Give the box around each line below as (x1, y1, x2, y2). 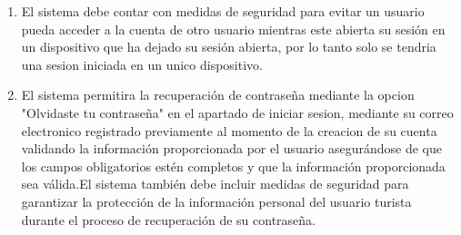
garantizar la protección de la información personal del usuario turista (21, 191, 412, 211)
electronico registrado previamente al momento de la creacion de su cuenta (21, 121, 437, 140)
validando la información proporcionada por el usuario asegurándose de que (21, 139, 442, 158)
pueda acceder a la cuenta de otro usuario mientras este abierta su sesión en (21, 19, 446, 38)
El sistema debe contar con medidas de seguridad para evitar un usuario (21, 2, 425, 20)
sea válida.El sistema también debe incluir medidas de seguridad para (21, 174, 409, 193)
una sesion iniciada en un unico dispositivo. (21, 54, 263, 73)
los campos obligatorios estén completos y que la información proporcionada (21, 156, 446, 175)
